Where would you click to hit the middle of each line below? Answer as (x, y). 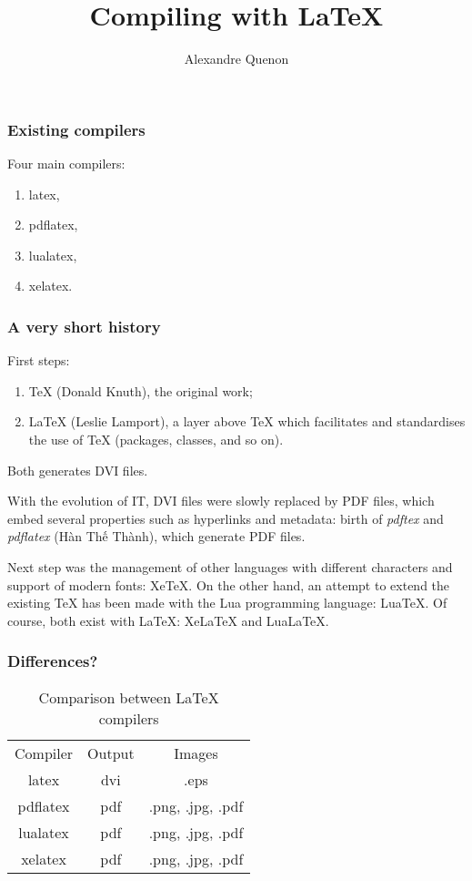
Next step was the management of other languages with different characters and (230, 566)
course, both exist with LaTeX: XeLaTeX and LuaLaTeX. (168, 620)
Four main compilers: (66, 164)
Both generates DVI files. (78, 470)
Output (111, 753)
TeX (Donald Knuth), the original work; (141, 390)
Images (196, 753)
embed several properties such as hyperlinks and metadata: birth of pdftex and (226, 518)
